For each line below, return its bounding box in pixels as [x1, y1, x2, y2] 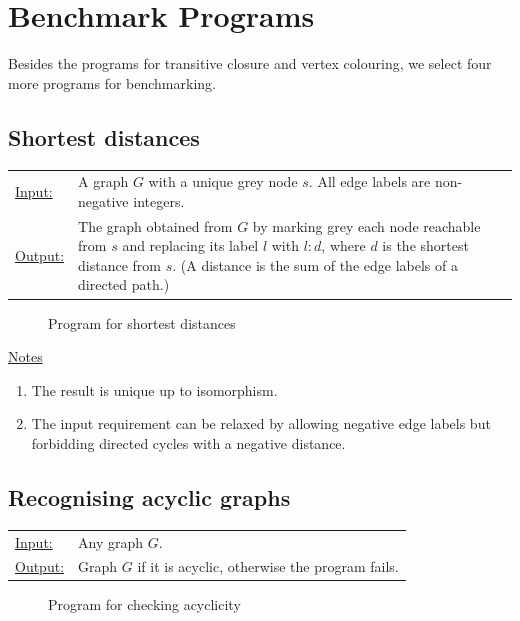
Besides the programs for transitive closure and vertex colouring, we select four [8, 53, 492, 74]
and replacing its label [122, 235, 259, 256]
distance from [78, 254, 161, 275]
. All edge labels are [308, 171, 431, 192]
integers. [133, 190, 185, 211]
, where [321, 235, 366, 256]
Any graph [78, 531, 144, 552]
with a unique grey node [148, 171, 298, 192]
